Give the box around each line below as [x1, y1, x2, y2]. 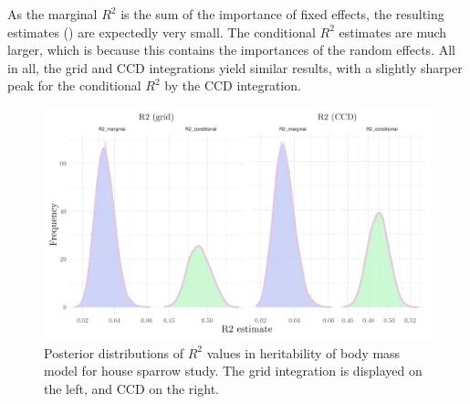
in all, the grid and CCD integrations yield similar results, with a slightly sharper [7, 58, 463, 77]
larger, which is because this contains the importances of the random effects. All [7, 40, 455, 59]
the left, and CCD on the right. [44, 378, 219, 398]
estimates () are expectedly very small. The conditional [7, 22, 316, 41]
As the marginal [7, 5, 98, 23]
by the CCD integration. [164, 76, 301, 95]
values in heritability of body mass [206, 343, 401, 362]
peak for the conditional [7, 76, 141, 95]
